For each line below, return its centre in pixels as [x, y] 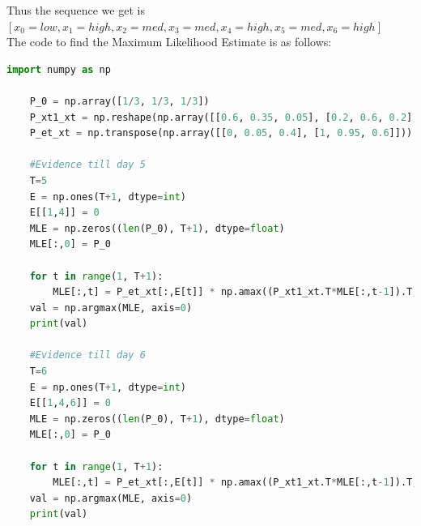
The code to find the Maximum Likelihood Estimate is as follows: [169, 42]
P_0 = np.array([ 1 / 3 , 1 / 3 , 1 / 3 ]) [119, 101]
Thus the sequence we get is [76, 10]
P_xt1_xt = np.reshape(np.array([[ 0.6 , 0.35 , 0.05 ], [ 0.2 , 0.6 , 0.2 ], [224, 117]
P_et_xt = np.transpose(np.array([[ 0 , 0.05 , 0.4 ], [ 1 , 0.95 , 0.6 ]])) [221, 133]
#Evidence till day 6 [87, 355]
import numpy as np [59, 69]
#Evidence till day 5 [87, 165]
